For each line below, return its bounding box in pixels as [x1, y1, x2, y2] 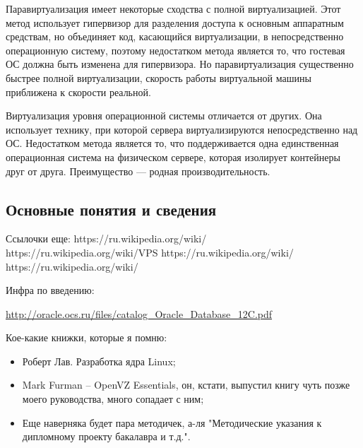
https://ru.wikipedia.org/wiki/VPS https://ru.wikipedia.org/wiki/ [6, 244, 294, 259]
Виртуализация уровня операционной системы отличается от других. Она [6, 108, 322, 123]
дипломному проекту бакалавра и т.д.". [22, 429, 191, 444]
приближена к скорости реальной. [6, 84, 151, 99]
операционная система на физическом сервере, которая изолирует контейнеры [6, 149, 340, 164]
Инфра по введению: [6, 283, 95, 297]
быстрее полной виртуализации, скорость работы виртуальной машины [6, 70, 311, 85]
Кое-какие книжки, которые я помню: [6, 330, 167, 345]
